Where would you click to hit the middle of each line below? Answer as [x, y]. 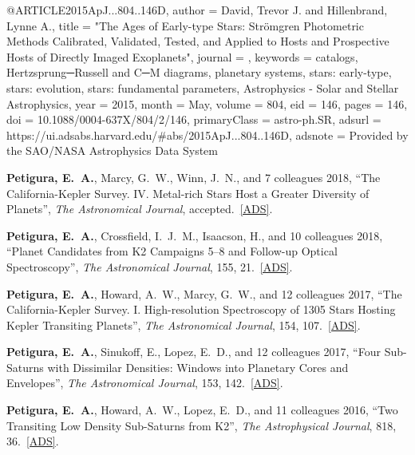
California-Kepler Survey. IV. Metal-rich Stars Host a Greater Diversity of [188, 193]
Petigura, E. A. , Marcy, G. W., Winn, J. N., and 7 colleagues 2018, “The [194, 177]
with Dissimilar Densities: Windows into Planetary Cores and [198, 367]
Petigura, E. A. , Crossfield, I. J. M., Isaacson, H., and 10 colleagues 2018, [195, 235]
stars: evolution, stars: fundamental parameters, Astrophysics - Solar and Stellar [203, 87]
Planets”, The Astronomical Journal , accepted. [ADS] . [140, 209]
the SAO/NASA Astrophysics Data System [112, 150]
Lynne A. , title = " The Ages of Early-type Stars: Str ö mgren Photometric [185, 25]
